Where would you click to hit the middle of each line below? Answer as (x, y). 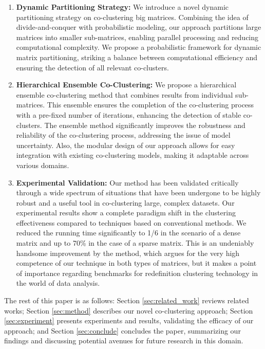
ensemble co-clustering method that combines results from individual (125, 94)
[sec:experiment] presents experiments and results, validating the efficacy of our (129, 320)
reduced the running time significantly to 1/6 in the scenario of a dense (128, 233)
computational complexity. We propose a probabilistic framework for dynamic (139, 47)
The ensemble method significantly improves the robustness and (145, 125)
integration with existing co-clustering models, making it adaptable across (132, 155)
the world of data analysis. (58, 283)
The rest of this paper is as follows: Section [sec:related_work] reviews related (127, 300)
